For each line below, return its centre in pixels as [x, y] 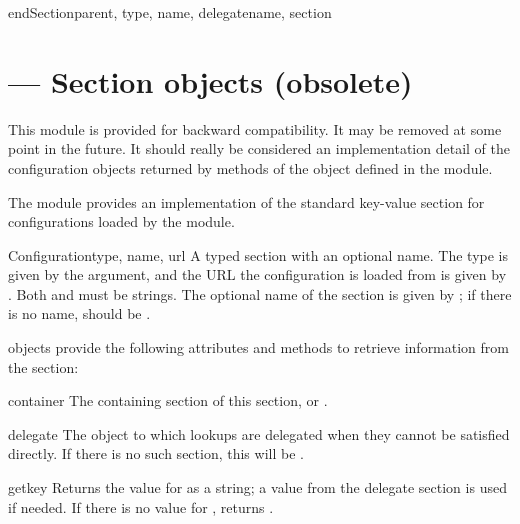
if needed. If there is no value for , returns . [141, 506]
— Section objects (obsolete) [210, 80]
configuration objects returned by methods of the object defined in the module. [250, 167]
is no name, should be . [79, 313]
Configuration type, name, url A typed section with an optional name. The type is [258, 254]
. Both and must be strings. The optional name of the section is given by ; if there [260, 293]
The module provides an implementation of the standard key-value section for [246, 201]
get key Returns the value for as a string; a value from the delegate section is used [257, 487]
